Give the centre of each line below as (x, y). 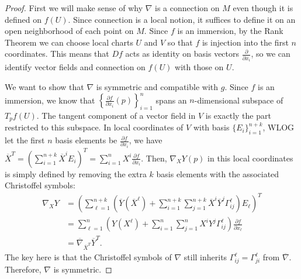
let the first (25, 140)
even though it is (263, 8)
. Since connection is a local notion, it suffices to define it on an (182, 19)
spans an (171, 100)
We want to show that (44, 86)
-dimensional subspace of (239, 100)
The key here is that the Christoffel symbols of (88, 257)
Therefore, (23, 269)
